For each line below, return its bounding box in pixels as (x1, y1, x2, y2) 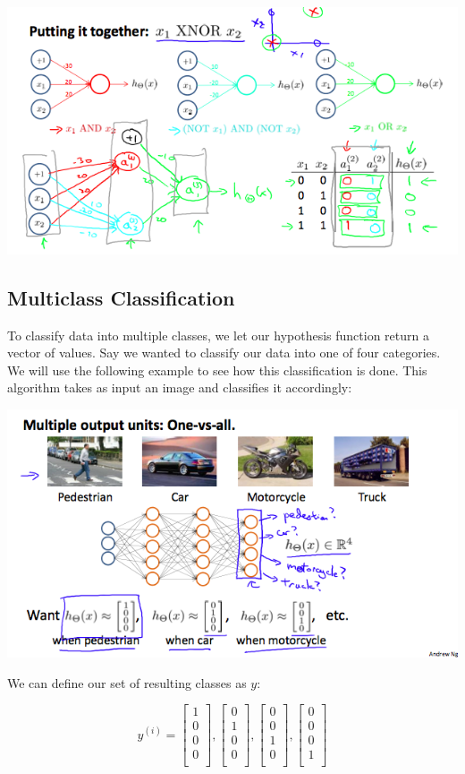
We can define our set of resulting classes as (7, 673, 247, 692)
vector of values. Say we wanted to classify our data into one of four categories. (7, 343, 441, 362)
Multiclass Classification (7, 283, 235, 311)
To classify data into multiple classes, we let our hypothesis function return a (7, 325, 429, 344)
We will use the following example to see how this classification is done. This (7, 360, 427, 379)
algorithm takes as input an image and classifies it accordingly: (7, 378, 352, 397)
